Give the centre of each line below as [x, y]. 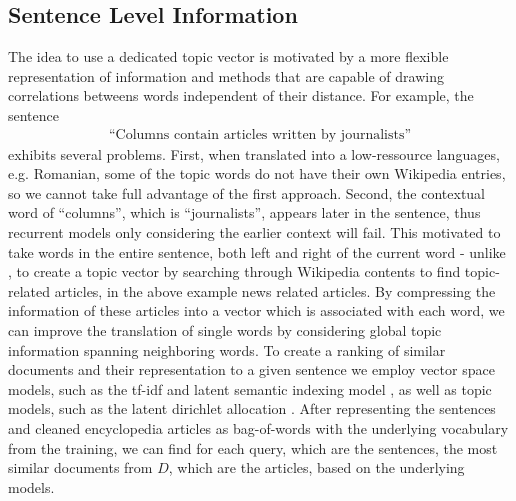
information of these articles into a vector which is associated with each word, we [256, 310]
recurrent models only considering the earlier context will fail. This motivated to [254, 231]
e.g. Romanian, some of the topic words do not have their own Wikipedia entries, [257, 173]
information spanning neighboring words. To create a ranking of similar [227, 349]
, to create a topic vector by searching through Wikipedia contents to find [234, 271]
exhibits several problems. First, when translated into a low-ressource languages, [254, 153]
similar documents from [80, 467]
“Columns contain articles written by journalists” [260, 134]
